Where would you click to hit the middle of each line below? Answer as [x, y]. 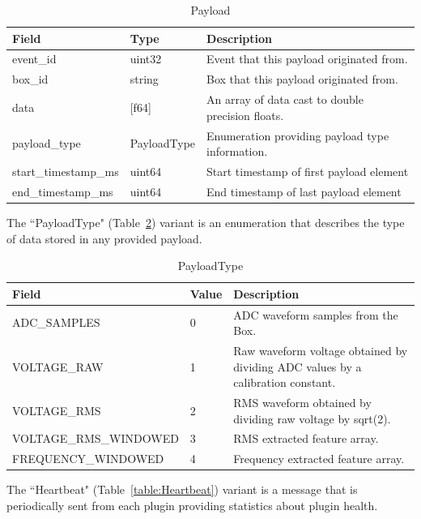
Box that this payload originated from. [302, 79]
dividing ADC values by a [298, 366]
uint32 [146, 59]
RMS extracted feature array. [306, 438]
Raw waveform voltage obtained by [321, 350]
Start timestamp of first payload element [308, 171]
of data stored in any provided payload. [104, 238]
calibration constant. [285, 382]
